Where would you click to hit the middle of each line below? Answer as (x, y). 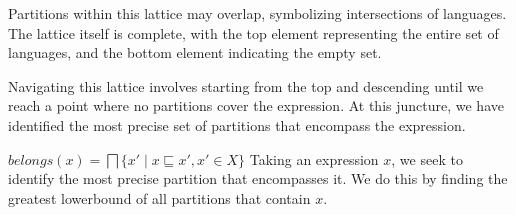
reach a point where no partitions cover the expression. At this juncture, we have (256, 105)
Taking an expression (314, 158)
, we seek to (427, 158)
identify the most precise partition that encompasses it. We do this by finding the (258, 178)
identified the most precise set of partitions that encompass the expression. (237, 124)
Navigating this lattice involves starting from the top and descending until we (246, 85)
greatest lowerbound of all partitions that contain (159, 197)
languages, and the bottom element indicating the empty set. (195, 52)
